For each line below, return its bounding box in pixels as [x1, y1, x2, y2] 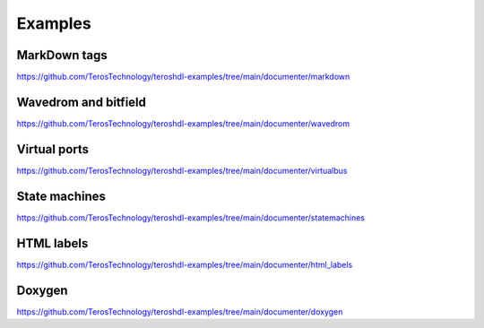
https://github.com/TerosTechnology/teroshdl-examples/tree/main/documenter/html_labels [16, 259, 353, 270]
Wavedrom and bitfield [16, 94, 147, 109]
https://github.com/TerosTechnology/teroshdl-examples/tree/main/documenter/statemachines [16, 211, 365, 223]
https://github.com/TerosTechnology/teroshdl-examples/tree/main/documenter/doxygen [16, 306, 343, 317]
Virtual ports [16, 142, 90, 157]
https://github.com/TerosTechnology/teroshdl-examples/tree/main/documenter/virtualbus [16, 165, 348, 176]
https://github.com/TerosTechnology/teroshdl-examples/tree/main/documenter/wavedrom [16, 117, 350, 129]
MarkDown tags [16, 47, 108, 63]
